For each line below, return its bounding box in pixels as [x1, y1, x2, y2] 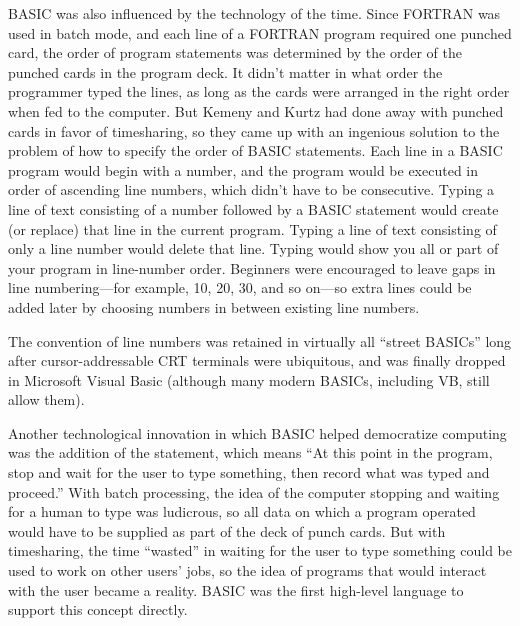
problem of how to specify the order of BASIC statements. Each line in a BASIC [8, 140, 503, 161]
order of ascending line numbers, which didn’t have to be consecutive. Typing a [8, 179, 495, 200]
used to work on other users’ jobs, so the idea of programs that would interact [8, 560, 487, 581]
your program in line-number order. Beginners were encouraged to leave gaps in [8, 257, 496, 278]
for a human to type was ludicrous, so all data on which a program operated [8, 501, 476, 522]
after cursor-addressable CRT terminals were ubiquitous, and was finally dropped [8, 350, 506, 371]
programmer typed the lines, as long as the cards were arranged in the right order [8, 81, 510, 102]
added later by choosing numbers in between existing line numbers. [8, 296, 420, 317]
